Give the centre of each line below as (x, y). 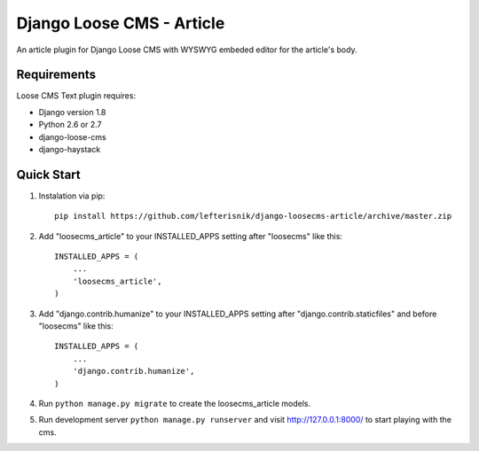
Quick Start (48, 174)
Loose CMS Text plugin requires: (76, 96)
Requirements (56, 75)
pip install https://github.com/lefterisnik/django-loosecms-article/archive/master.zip (253, 216)
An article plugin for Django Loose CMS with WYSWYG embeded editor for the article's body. (187, 50)
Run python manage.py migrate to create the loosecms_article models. (174, 404)
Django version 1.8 (72, 112)
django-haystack (70, 150)
